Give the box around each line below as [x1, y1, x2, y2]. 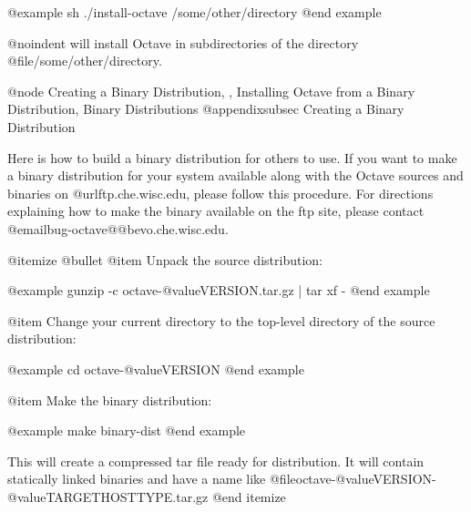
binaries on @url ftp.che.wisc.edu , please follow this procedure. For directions [7, 183, 434, 202]
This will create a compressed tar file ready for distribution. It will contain [7, 451, 425, 470]
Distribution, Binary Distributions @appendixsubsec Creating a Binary [7, 99, 404, 118]
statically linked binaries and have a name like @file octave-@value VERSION [7, 469, 433, 488]
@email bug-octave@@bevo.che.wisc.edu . [7, 219, 229, 238]
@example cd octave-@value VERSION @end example [7, 359, 304, 378]
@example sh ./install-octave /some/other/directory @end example [7, 3, 382, 21]
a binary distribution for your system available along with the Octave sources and [7, 166, 464, 185]
